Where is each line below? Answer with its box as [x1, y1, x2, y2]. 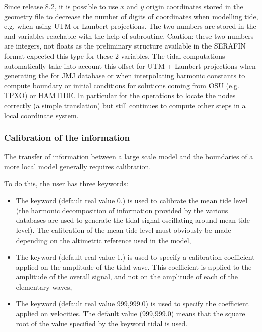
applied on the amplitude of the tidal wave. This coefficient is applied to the [16, 261, 252, 272]
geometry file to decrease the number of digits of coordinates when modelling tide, [4, 11, 258, 21]
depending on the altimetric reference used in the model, [16, 234, 191, 245]
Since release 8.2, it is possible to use [4, 1, 118, 11]
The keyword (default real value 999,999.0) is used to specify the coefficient [16, 298, 249, 309]
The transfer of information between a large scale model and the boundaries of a [4, 151, 253, 162]
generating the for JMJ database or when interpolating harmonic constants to [4, 70, 245, 81]
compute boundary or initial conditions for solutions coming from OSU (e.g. [4, 80, 239, 90]
